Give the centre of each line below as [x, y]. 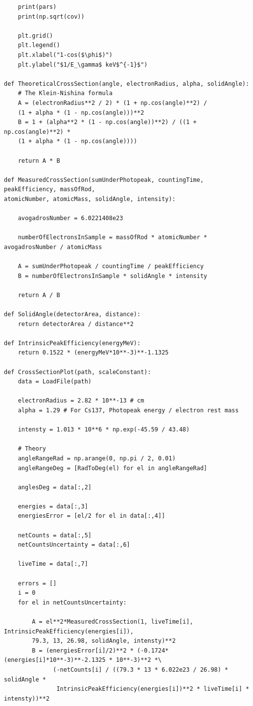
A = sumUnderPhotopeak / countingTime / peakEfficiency [111, 266]
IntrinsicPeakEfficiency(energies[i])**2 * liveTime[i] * [153, 689]
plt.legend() [39, 45]
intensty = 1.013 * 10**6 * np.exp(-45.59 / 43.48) [104, 430]
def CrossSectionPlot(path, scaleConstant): [78, 372]
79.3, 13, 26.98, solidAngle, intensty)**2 [104, 641]
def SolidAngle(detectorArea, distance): [72, 314]
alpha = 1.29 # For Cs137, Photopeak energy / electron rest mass [128, 410]
